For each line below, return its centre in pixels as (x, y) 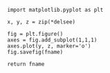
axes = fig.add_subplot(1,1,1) (52, 40)
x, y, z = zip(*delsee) (42, 22)
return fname (26, 64)
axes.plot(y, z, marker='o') (49, 46)
